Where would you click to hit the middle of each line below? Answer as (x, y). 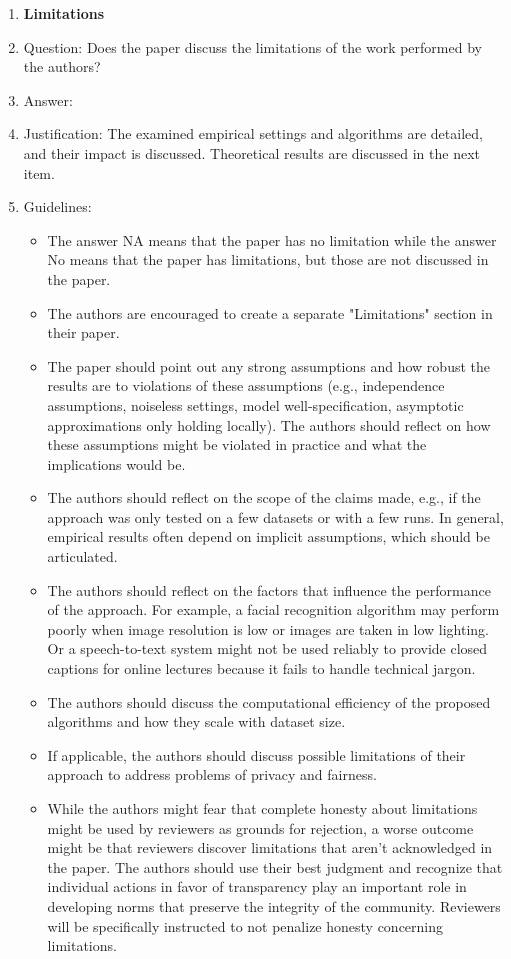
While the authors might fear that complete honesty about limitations (262, 808)
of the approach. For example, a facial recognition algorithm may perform (273, 609)
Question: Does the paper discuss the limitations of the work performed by (252, 46)
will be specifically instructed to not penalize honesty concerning (245, 925)
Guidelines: (57, 206)
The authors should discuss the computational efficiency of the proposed (269, 701)
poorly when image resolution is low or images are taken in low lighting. (268, 628)
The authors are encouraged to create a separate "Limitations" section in (270, 312)
